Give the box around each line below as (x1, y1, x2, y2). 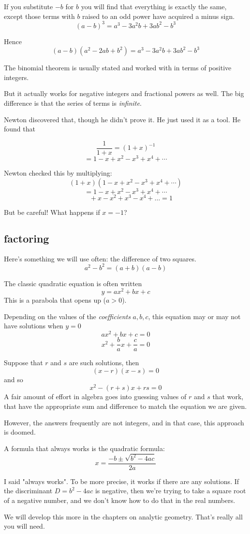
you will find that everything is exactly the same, (81, 1, 227, 11)
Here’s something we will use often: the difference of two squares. (4, 253, 196, 263)
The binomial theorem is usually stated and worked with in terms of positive (4, 63, 232, 73)
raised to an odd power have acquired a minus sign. (82, 11, 235, 21)
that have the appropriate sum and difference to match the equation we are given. (4, 401, 247, 411)
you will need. (4, 521, 45, 531)
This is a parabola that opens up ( (4, 295, 106, 305)
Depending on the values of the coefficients (4, 311, 131, 321)
